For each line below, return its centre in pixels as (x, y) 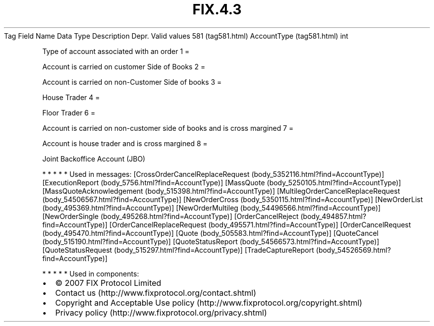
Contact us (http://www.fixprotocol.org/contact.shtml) (156, 293)
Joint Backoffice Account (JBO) (94, 159)
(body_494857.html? (333, 216)
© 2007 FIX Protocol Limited (108, 283)
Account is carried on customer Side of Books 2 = (124, 66)
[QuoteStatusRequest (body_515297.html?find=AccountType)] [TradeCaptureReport (178, 250)
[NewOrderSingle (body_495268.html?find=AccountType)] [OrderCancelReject (170, 216)
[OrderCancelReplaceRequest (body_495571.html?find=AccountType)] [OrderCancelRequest (260, 224)
